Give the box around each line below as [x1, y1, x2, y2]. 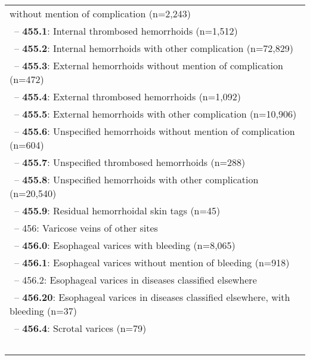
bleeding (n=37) [10, 304, 77, 318]
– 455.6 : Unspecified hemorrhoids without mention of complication [14, 124, 295, 138]
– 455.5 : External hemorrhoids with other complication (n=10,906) [14, 107, 297, 121]
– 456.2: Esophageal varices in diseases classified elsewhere [14, 273, 257, 287]
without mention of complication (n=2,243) [10, 7, 191, 20]
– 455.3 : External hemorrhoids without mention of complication [14, 59, 283, 72]
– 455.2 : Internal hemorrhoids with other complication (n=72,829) [14, 41, 294, 55]
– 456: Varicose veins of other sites [14, 221, 158, 235]
